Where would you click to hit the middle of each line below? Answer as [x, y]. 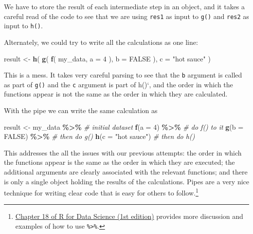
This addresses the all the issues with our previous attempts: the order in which [123, 152]
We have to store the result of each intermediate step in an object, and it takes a [125, 6]
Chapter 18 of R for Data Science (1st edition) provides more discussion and [129, 216]
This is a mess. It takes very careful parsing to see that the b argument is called [123, 75]
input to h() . [23, 26]
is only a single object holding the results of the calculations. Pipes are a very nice [126, 181]
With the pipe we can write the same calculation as [81, 110]
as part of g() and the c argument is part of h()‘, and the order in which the [118, 84]
